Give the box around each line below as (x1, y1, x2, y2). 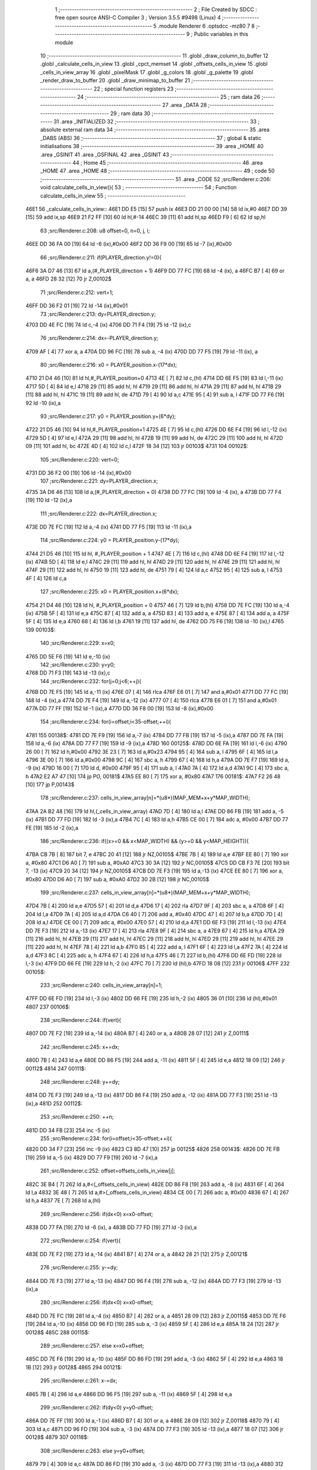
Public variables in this (194, 31, 249, 38)
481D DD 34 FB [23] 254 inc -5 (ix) (25, 1127, 110, 1134)
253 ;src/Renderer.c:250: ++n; (40, 1113, 114, 1120)
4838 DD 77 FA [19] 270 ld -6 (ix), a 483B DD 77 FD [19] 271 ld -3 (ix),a (25, 1224, 197, 1231)
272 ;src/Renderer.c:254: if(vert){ (40, 1237, 121, 1244)
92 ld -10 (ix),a (25, 399, 61, 406)
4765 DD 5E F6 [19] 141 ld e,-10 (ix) (25, 653, 111, 660)
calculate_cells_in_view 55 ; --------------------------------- (40, 192, 186, 199)
